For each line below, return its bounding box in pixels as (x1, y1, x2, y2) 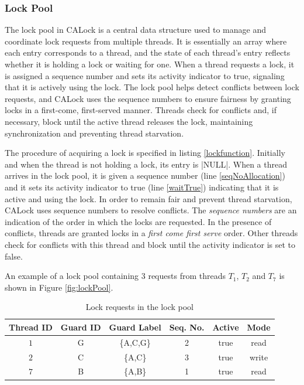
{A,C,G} (119, 336, 151, 348)
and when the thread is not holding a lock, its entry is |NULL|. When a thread (5, 158, 287, 170)
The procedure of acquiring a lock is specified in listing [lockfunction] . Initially (5, 146, 285, 159)
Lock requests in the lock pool (85, 301, 194, 313)
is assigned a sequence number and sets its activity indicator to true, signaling (5, 69, 285, 81)
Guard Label (109, 321, 161, 333)
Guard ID (60, 321, 101, 333)
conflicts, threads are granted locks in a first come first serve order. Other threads (5, 227, 298, 239)
